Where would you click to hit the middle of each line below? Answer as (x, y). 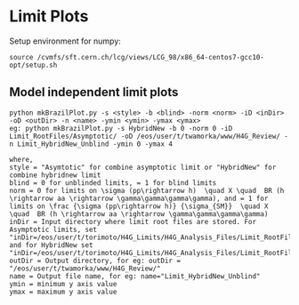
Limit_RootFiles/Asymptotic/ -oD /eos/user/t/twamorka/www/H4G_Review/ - (149, 136)
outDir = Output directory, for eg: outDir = (95, 261)
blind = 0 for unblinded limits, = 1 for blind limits (113, 183)
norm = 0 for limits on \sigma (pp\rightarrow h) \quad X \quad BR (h (147, 190)
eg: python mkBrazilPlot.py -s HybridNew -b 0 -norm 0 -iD (121, 128)
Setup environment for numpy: (65, 41)
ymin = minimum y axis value (63, 284)
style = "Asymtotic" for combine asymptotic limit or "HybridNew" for (143, 167)
